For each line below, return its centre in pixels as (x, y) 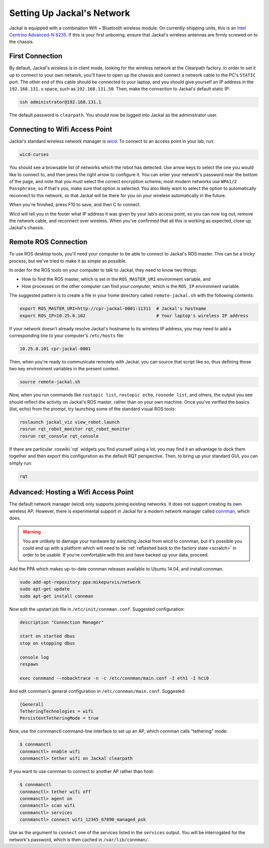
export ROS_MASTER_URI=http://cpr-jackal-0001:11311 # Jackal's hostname (113, 309)
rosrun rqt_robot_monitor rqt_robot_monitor (75, 429)
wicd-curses (34, 154)
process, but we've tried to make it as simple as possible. (68, 261)
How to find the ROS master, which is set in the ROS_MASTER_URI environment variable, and (116, 279)
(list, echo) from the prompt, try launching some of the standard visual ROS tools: (93, 409)
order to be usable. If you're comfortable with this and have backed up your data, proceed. (116, 555)
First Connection (36, 56)
